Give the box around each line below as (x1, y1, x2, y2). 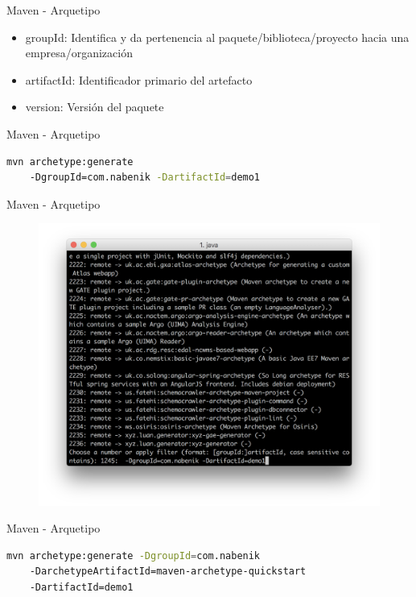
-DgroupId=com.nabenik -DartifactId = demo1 (29, 172, 261, 184)
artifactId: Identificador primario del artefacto (25, 71, 253, 88)
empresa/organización (25, 44, 133, 61)
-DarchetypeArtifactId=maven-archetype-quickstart (29, 566, 307, 578)
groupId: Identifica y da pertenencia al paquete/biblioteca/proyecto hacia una (25, 28, 410, 45)
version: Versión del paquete (25, 98, 164, 115)
